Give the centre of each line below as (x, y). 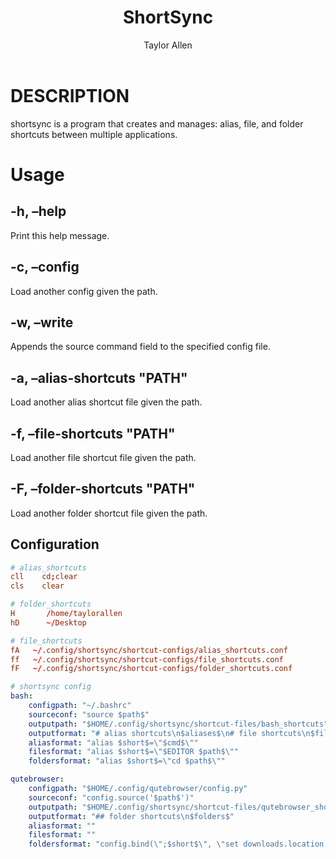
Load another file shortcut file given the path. (103, 457)
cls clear (37, 586)
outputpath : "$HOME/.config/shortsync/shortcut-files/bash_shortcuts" (178, 724)
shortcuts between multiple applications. (94, 134)
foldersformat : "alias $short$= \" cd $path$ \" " (127, 761)
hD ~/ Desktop (48, 622)
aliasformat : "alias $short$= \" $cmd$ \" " (113, 742)
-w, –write (42, 322)
